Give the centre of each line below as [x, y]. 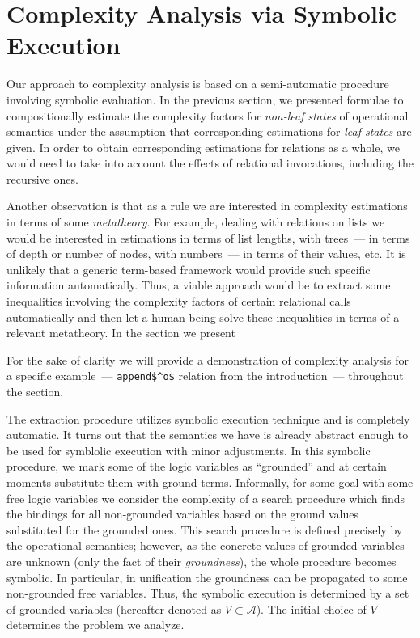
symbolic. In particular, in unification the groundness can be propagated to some [207, 577]
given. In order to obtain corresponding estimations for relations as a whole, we [203, 147]
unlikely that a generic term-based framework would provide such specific [189, 269]
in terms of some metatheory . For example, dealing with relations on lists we [196, 222]
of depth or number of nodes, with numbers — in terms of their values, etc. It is [206, 254]
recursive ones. [42, 178]
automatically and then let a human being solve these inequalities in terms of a [203, 317]
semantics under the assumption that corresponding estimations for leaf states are [209, 131]
